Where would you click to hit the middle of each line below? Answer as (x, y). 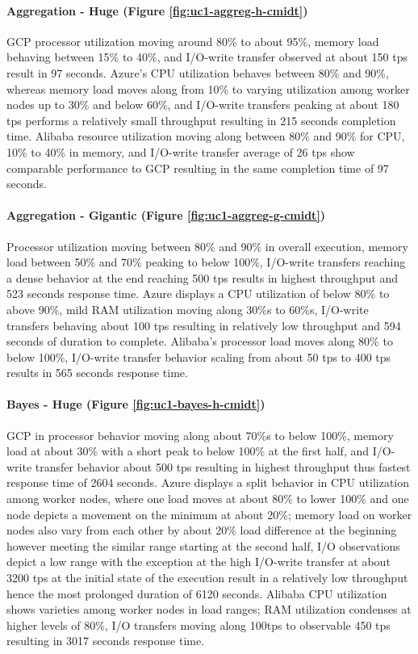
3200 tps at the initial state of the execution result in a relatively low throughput (207, 578)
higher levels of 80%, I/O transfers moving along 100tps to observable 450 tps (199, 625)
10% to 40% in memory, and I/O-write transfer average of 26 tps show (181, 151)
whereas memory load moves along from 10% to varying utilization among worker (208, 88)
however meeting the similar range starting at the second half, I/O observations (203, 545)
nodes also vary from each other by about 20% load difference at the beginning (202, 530)
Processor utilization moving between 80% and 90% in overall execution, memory (207, 246)
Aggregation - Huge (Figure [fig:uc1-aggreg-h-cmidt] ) (157, 10)
